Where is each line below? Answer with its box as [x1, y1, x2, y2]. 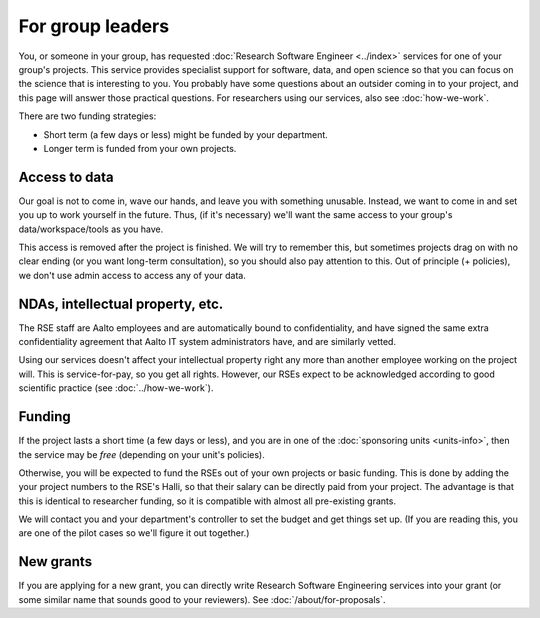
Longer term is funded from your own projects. [43, 142, 237, 154]
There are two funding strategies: [18, 110, 157, 122]
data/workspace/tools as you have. [18, 223, 164, 235]
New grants [18, 553, 93, 570]
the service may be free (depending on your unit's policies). [18, 448, 265, 460]
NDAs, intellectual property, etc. [18, 295, 224, 312]
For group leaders [18, 15, 170, 37]
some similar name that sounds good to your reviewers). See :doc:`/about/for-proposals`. [18, 593, 386, 605]
